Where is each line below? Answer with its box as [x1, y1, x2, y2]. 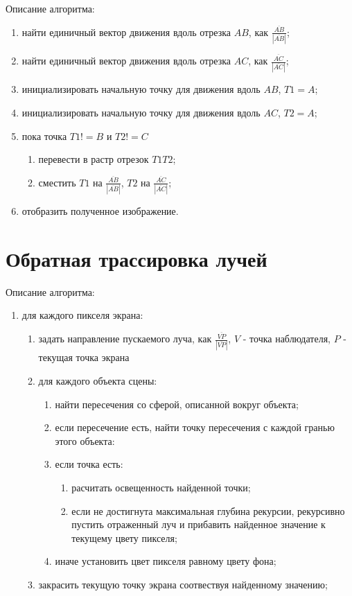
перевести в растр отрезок [38, 152, 149, 166]
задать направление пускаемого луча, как [38, 331, 212, 346]
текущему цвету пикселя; [71, 530, 177, 545]
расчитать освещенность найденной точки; [71, 480, 251, 494]
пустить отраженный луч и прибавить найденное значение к [71, 517, 326, 532]
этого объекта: [55, 433, 115, 448]
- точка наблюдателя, [243, 331, 331, 346]
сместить [38, 175, 76, 189]
